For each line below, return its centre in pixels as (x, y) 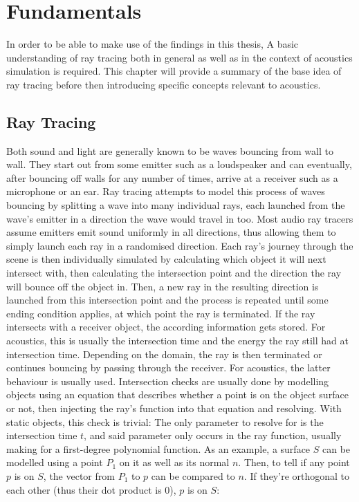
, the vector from (79, 475)
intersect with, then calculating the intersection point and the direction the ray (174, 273)
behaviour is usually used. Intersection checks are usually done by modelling (168, 381)
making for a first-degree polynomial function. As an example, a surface (158, 448)
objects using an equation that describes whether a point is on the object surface (177, 394)
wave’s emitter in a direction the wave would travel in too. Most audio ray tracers (180, 218)
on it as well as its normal (174, 462)
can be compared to (193, 475)
